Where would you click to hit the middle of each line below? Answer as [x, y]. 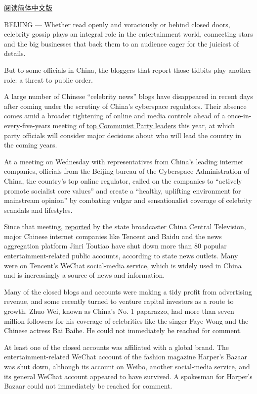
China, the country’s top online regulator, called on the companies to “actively [123, 180]
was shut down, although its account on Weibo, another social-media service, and [127, 366]
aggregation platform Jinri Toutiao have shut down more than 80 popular [115, 246]
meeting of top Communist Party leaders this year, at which [144, 125]
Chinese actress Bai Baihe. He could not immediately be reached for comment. [123, 330]
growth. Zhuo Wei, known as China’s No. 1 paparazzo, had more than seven [119, 311]
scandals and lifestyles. [38, 210]
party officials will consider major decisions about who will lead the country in [123, 135]
